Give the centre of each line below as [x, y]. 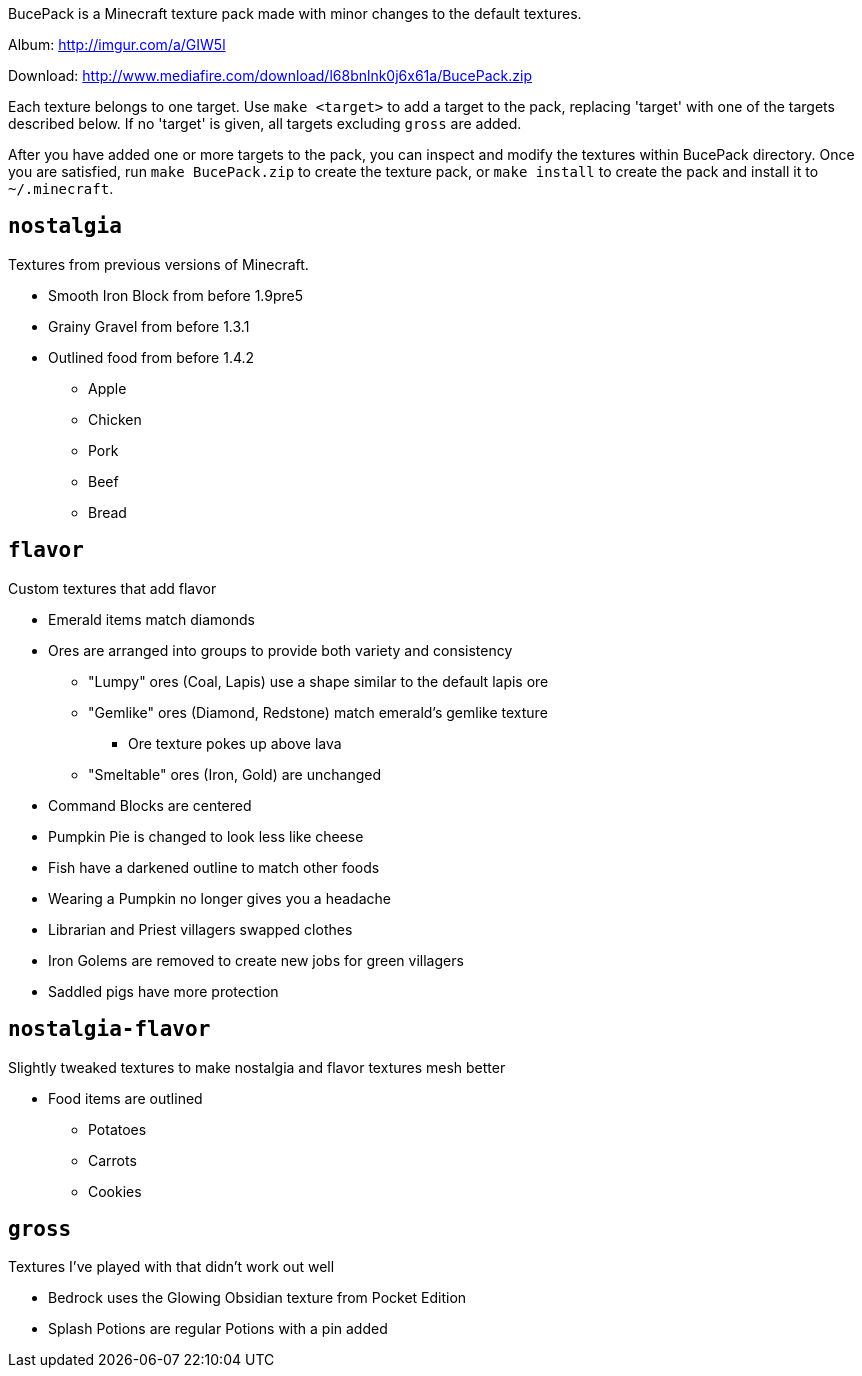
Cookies [115, 1191]
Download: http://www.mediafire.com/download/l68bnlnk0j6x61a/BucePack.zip [270, 75]
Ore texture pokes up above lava [235, 743]
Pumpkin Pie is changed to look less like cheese [206, 836]
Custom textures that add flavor [112, 588]
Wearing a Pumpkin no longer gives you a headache [219, 898]
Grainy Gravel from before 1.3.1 [149, 326]
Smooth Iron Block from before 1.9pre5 [176, 295]
